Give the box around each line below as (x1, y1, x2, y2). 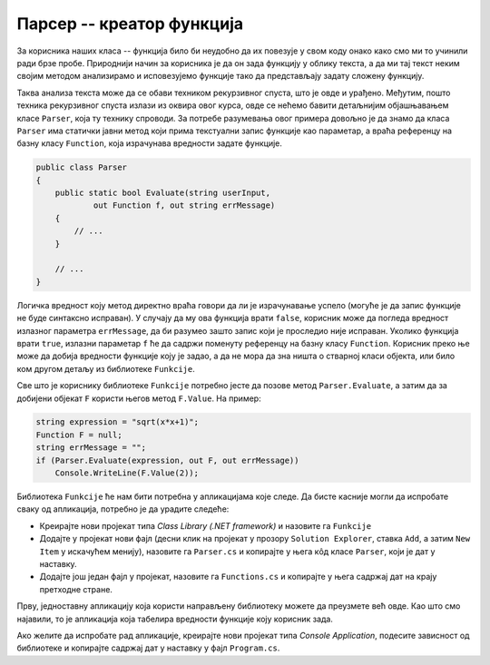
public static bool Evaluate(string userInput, (54, 188, 271, 199)
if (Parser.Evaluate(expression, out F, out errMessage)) (35, 455, 299, 465)
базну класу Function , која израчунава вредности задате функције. (16, 138, 283, 149)
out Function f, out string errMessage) (93, 200, 276, 210)
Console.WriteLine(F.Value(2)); (54, 468, 200, 478)
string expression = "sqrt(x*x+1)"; (35, 417, 200, 427)
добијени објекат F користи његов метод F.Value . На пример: (16, 393, 262, 404)
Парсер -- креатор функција (16, 14, 244, 34)
